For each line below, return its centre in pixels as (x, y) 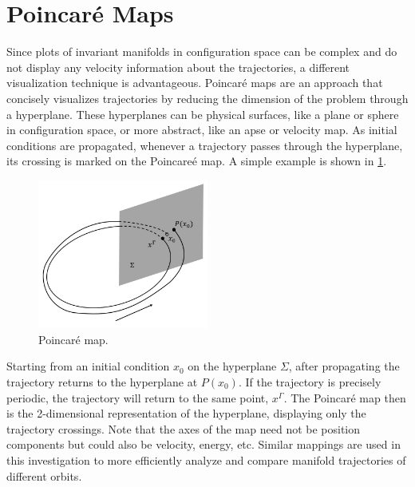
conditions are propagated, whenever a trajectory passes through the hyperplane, (205, 145)
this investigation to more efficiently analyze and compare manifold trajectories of (206, 459)
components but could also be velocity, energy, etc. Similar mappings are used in (204, 444)
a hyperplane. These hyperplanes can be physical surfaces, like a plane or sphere (203, 114)
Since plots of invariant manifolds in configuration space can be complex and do (202, 51)
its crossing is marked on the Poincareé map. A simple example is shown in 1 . (197, 161)
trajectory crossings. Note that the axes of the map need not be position (184, 428)
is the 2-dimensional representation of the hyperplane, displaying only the (186, 413)
